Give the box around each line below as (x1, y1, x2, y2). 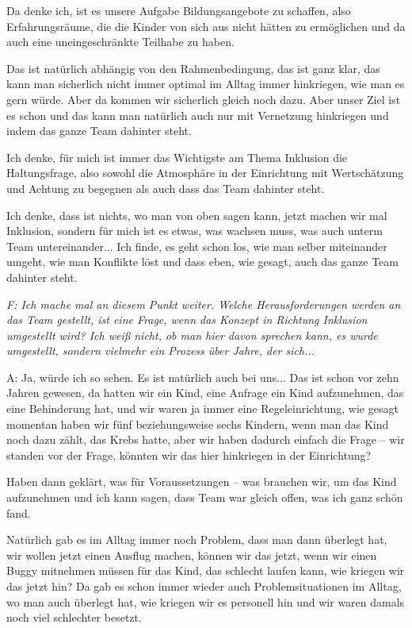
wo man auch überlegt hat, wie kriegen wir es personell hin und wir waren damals (6, 593, 405, 610)
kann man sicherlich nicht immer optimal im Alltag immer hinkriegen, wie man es (6, 75, 405, 92)
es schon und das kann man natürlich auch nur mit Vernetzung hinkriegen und (6, 106, 389, 123)
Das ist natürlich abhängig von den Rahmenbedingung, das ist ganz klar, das (6, 60, 380, 76)
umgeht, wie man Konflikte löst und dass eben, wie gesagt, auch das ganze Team (6, 253, 399, 270)
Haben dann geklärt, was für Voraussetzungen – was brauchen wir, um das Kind (6, 473, 397, 490)
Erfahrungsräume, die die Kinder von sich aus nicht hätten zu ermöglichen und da (6, 17, 406, 34)
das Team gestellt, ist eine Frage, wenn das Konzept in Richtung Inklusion (6, 311, 368, 328)
